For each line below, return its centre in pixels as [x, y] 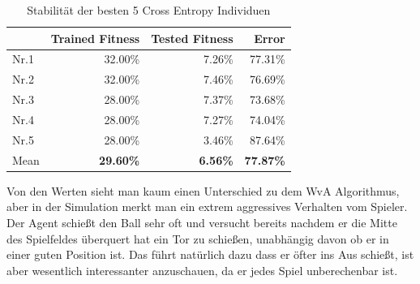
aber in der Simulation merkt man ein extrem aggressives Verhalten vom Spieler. [207, 207]
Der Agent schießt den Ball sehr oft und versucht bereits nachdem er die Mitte [202, 222]
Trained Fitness [95, 38]
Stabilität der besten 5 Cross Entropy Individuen [149, 10]
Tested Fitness [192, 38]
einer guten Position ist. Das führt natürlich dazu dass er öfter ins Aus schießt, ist [210, 254]
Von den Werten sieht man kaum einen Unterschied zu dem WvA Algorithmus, [203, 190]
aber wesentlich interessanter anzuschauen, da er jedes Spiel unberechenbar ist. [202, 270]
